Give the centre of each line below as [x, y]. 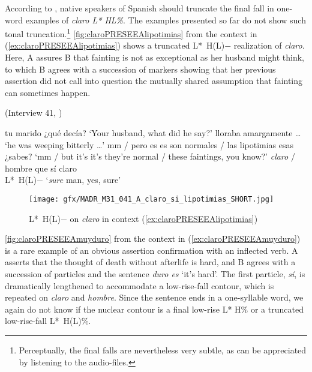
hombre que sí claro [41, 168]
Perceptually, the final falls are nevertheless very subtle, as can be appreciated [163, 349]
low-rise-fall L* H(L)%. [48, 321]
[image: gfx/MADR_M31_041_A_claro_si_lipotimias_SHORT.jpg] [151, 199]
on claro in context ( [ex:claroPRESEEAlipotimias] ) [164, 218]
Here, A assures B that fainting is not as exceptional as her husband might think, [155, 57]
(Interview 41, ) [34, 112]
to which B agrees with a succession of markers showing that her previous [140, 69]
